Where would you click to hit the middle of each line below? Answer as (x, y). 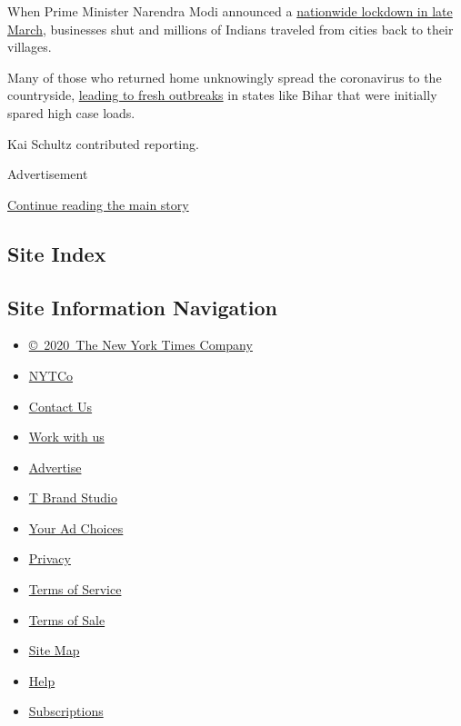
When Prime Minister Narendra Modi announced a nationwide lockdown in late (230, 11)
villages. (30, 47)
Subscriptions (66, 711)
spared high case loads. (71, 112)
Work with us (66, 437)
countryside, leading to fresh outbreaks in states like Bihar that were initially (222, 95)
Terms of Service (75, 589)
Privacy (50, 558)
